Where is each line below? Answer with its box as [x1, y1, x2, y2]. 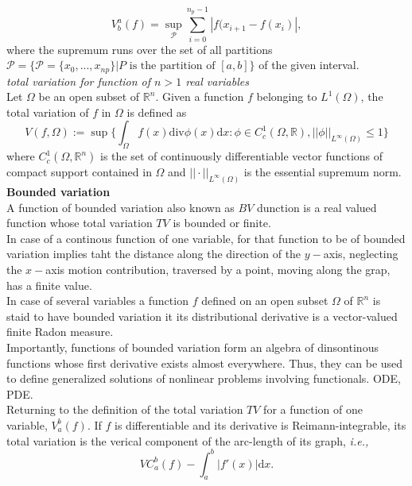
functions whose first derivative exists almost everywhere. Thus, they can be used [6, 354, 403, 371]
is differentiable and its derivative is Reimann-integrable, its [115, 416, 406, 433]
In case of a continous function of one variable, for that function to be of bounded [6, 229, 406, 246]
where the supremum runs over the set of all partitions [6, 40, 273, 57]
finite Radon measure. [6, 323, 114, 340]
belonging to [256, 88, 317, 105]
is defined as [126, 103, 187, 120]
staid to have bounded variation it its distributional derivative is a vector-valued [6, 307, 398, 324]
